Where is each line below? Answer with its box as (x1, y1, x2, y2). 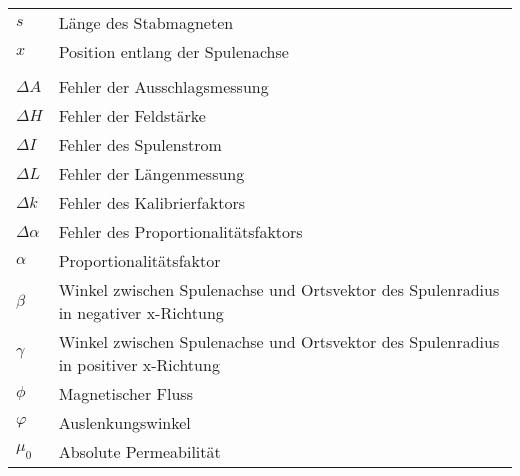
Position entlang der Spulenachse (58, 40, 289, 63)
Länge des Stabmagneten (58, 11, 234, 34)
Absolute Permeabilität (58, 440, 221, 463)
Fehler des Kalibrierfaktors (58, 191, 246, 214)
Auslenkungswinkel (58, 411, 191, 434)
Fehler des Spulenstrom (58, 133, 222, 156)
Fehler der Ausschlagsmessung (58, 75, 269, 98)
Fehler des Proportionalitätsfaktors (58, 220, 303, 243)
